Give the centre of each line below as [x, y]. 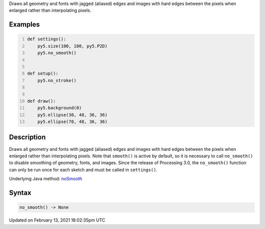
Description [27, 137]
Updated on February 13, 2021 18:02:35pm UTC [57, 220]
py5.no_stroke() [57, 80]
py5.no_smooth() [57, 53]
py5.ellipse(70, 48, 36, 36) [73, 122]
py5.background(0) [60, 108]
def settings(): [47, 39]
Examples [25, 25]
